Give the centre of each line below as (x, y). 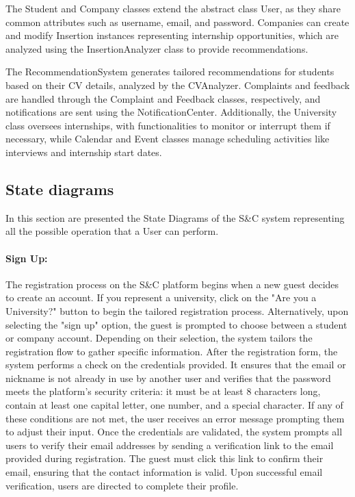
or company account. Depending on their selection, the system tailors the (159, 338)
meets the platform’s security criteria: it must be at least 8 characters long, (163, 391)
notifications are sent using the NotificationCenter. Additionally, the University (171, 112)
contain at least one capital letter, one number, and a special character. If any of (174, 405)
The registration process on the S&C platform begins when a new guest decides (172, 284)
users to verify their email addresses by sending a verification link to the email (170, 445)
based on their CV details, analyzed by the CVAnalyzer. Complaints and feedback (178, 85)
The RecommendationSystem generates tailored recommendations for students (170, 72)
